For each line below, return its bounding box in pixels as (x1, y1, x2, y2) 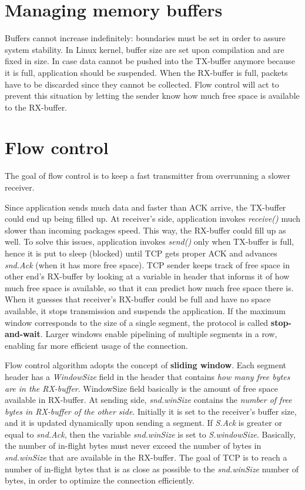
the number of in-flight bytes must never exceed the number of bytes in (5, 439, 262, 452)
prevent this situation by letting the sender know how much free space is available (5, 89, 300, 102)
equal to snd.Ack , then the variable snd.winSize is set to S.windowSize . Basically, (5, 428, 296, 440)
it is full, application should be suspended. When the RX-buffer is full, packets (5, 66, 288, 78)
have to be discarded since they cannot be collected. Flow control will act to (5, 78, 279, 90)
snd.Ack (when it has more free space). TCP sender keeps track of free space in (5, 258, 290, 271)
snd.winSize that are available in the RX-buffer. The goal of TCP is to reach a (5, 451, 287, 464)
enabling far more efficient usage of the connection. (5, 339, 188, 351)
